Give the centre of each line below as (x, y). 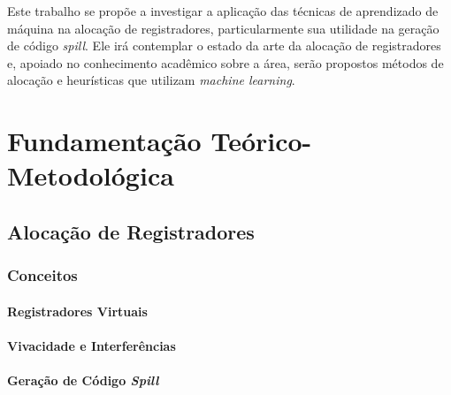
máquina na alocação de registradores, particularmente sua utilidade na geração (223, 28)
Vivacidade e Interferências (92, 345)
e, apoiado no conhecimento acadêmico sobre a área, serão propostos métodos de (225, 62)
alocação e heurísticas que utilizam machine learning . (151, 80)
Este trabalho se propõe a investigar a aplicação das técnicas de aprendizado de (223, 11)
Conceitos (42, 275)
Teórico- (261, 141)
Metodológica (91, 175)
